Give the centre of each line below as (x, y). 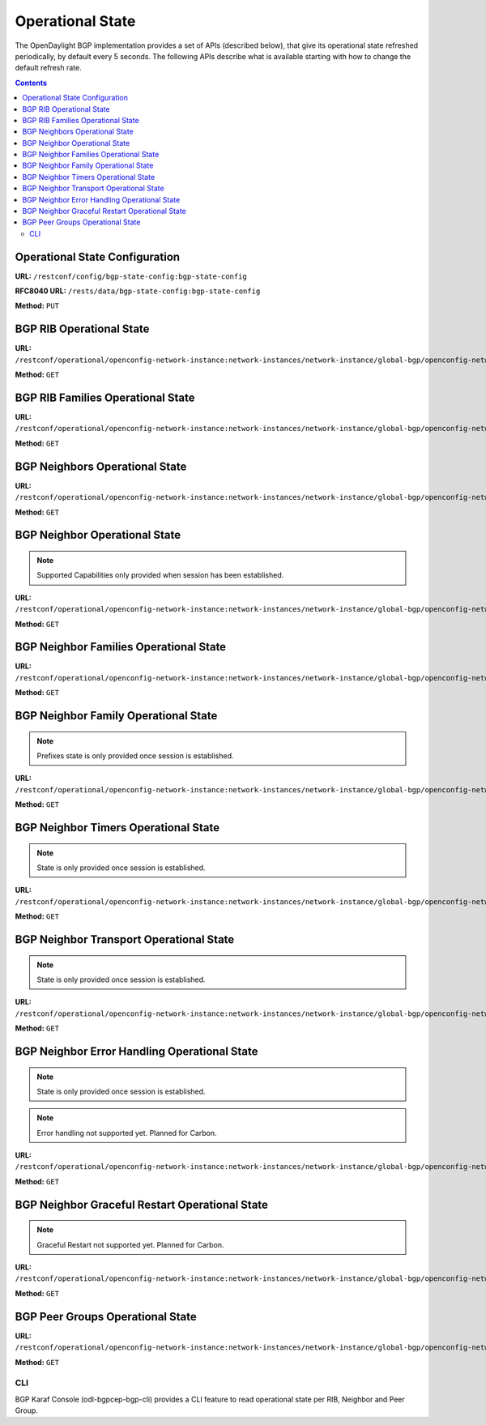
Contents (31, 83)
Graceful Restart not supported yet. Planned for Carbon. (130, 1244)
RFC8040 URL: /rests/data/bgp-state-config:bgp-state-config (138, 291)
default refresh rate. (48, 68)
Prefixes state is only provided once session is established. (135, 756)
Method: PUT (37, 306)
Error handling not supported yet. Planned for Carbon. (127, 1133)
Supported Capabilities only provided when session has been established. (160, 575)
